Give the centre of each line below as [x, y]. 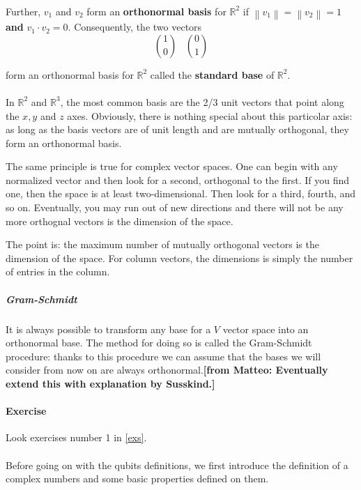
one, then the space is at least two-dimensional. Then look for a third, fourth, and [181, 193]
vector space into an [266, 329]
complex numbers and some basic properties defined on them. [137, 478]
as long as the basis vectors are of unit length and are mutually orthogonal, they [177, 129]
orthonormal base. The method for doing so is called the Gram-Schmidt [159, 343]
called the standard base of [212, 74]
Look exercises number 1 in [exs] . [76, 437]
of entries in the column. [58, 271]
